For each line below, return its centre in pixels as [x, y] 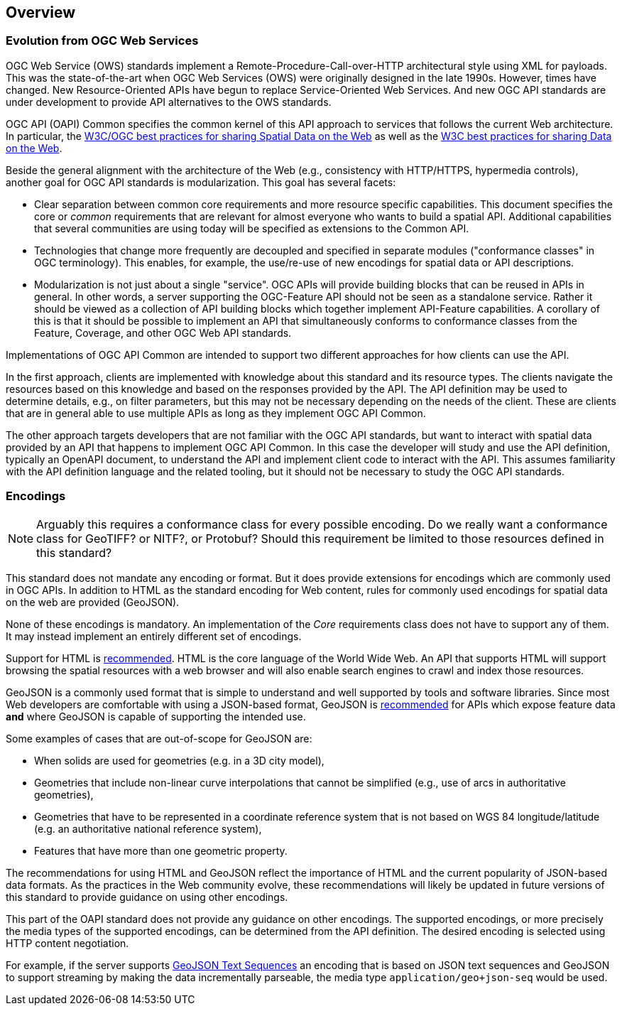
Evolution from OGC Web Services [102, 41]
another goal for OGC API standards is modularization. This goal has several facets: [201, 182]
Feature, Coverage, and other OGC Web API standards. [163, 333]
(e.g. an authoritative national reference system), [148, 828]
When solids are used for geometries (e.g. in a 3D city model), [179, 760]
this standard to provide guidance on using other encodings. [147, 897]
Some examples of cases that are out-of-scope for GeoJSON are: [159, 738]
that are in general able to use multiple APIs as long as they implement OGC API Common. [216, 413]
